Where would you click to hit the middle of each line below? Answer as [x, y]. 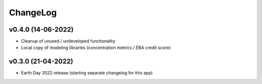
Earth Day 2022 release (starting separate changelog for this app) [87, 73]
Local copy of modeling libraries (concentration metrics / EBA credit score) [96, 48]
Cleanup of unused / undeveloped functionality [68, 41]
